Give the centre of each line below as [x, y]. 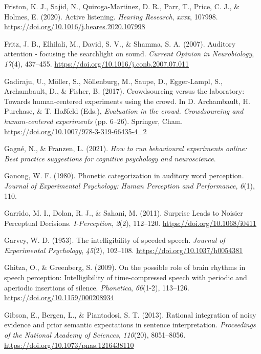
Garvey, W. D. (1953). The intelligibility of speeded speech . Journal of [115, 240]
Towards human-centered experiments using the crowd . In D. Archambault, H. [127, 101]
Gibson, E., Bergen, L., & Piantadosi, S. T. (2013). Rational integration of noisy [130, 314]
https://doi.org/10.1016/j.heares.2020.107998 [75, 26]
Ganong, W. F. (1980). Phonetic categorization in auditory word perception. [124, 175]
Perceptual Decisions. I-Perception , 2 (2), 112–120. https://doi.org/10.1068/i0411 [130, 223]
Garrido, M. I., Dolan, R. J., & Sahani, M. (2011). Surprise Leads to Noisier [124, 213]
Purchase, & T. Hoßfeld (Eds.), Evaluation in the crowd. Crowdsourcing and [124, 111]
